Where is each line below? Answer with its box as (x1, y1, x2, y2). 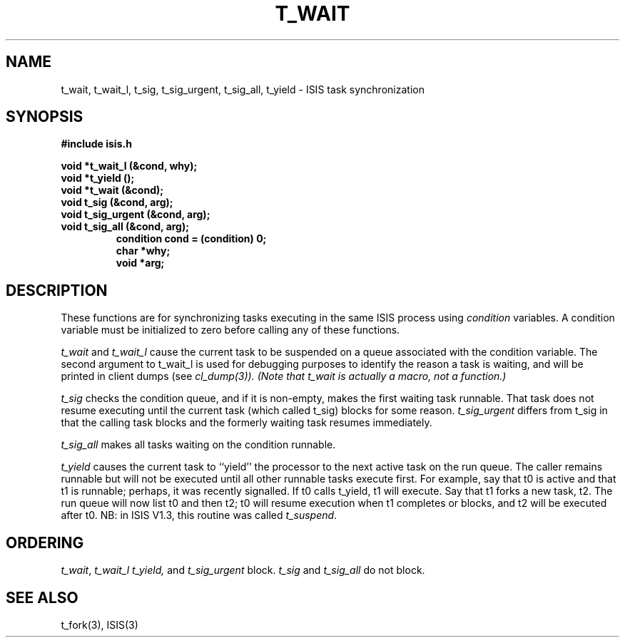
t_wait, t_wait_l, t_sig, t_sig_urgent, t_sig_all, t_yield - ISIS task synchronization (61, 83, 425, 96)
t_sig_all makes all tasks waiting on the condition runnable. (61, 438, 336, 451)
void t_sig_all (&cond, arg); (61, 220, 190, 233)
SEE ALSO (6, 588, 78, 607)
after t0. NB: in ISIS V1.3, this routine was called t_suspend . (61, 509, 337, 522)
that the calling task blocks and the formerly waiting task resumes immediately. (61, 416, 432, 429)
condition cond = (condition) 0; (116, 232, 267, 245)
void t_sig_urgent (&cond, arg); (61, 208, 210, 221)
